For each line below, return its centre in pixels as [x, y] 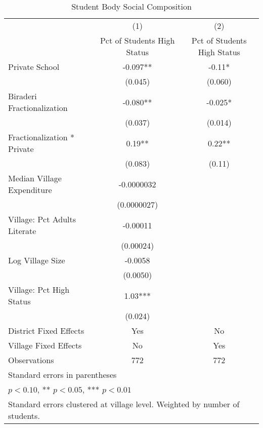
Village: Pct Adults [42, 219]
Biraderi [23, 96]
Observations [31, 360]
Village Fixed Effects [45, 345]
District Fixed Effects [46, 330]
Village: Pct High [39, 289]
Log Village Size [37, 260]
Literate [22, 231]
